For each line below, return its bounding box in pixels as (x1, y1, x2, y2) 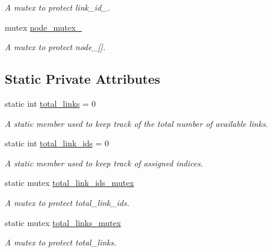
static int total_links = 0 (5, 97, 96, 109)
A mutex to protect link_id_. (5, 1, 110, 13)
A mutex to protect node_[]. (5, 41, 105, 53)
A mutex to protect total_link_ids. (5, 196, 130, 208)
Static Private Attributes (5, 70, 161, 88)
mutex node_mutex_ (5, 21, 82, 33)
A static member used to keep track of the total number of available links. (5, 117, 268, 129)
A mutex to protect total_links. (5, 236, 117, 248)
